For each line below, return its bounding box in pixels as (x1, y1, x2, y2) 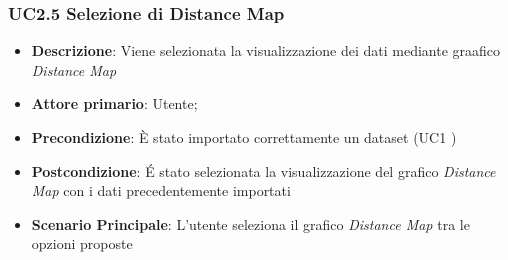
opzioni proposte (31, 233, 133, 254)
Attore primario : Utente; (31, 93, 198, 114)
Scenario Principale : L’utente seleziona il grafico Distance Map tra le (31, 213, 470, 234)
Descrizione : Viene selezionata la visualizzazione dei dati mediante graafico (31, 40, 501, 61)
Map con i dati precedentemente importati (31, 180, 291, 201)
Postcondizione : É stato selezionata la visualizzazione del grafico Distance (31, 160, 496, 181)
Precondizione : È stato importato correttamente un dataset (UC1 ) (31, 127, 457, 147)
